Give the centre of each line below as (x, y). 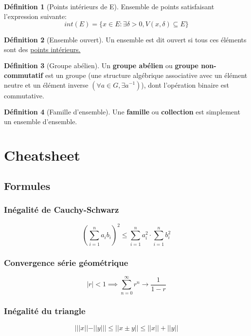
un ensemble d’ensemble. (41, 121)
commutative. (24, 95)
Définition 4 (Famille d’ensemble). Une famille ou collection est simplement (122, 112)
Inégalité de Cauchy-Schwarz (62, 210)
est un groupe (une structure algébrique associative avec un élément (146, 75)
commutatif (24, 75)
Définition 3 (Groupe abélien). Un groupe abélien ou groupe (101, 65)
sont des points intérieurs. (42, 49)
